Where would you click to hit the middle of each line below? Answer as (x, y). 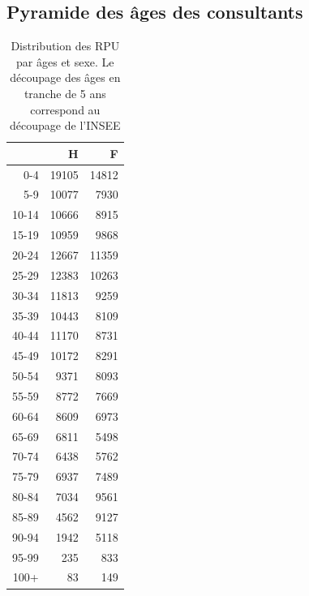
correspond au (65, 109)
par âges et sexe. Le (65, 61)
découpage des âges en (65, 77)
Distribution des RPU (65, 46)
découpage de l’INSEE (65, 125)
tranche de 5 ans (65, 93)
